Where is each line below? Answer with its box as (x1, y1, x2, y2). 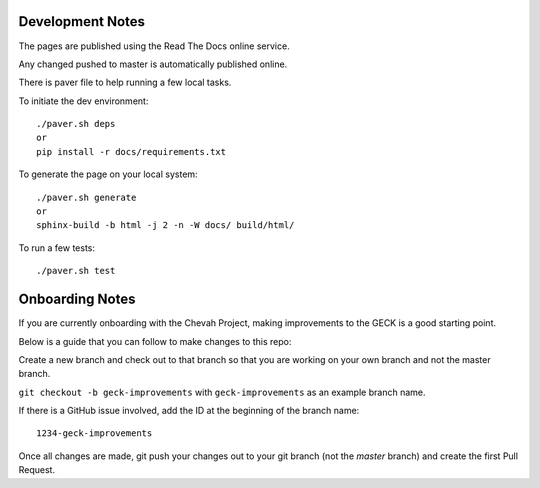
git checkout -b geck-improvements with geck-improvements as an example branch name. (18, 386, 426, 398)
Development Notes (18, 13, 145, 30)
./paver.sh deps (36, 118, 116, 130)
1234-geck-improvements (36, 428, 153, 439)
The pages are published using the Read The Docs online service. (18, 40, 290, 52)
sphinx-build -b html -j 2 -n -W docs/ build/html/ (36, 220, 295, 231)
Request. (18, 464, 55, 476)
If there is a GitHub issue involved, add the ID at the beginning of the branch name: (18, 405, 360, 417)
